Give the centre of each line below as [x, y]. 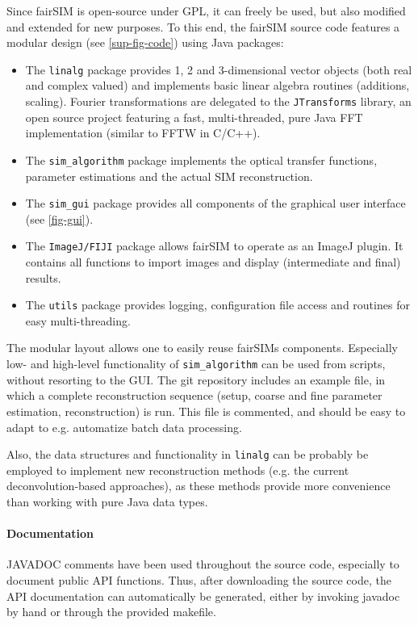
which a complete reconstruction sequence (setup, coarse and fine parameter [194, 395]
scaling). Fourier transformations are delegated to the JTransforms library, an [218, 101]
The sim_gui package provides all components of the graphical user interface [215, 203]
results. [43, 277]
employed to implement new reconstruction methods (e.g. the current [178, 470]
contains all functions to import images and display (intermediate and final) [213, 262]
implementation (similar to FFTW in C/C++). [143, 133]
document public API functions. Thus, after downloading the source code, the [199, 579]
